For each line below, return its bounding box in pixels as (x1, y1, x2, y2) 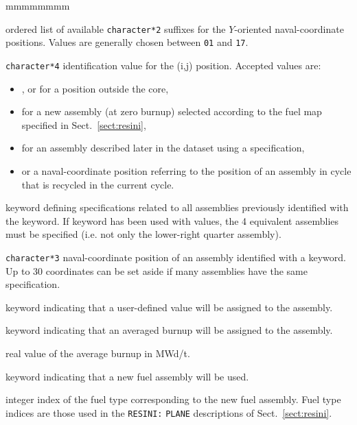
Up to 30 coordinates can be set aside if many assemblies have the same (5, 263, 308, 278)
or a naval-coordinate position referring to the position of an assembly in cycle (21, 163, 352, 178)
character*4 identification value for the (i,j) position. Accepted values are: (5, 58, 321, 72)
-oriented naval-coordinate (234, 21, 344, 36)
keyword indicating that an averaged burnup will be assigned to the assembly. (5, 323, 333, 337)
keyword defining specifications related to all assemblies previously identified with (5, 200, 349, 215)
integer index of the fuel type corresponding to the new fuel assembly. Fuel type (5, 392, 341, 406)
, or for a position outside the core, (21, 81, 169, 95)
